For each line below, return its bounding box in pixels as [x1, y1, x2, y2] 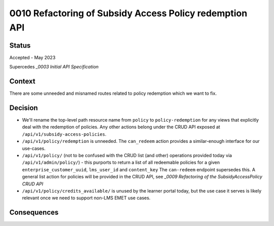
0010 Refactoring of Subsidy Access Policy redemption [9, 8, 248, 19]
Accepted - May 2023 [9, 54, 56, 60]
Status [9, 41, 31, 50]
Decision [9, 103, 38, 112]
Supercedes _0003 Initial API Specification [9, 64, 99, 70]
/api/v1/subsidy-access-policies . [22, 131, 107, 137]
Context [9, 77, 36, 86]
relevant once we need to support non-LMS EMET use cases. [22, 195, 151, 201]
